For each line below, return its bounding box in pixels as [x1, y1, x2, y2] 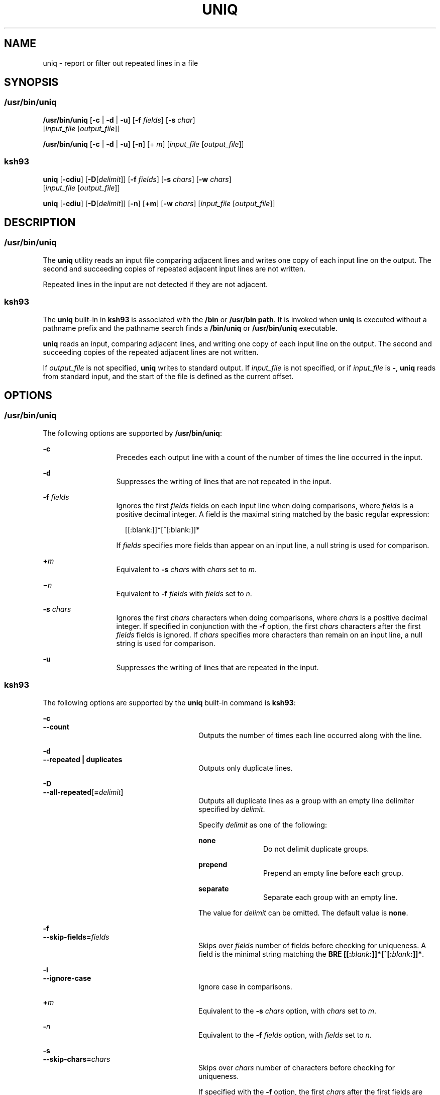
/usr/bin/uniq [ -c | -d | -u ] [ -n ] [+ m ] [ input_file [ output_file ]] [43, 139, 244, 148]
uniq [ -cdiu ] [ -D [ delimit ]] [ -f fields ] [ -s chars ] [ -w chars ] [43, 174, 232, 184]
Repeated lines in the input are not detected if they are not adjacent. [43, 280, 268, 289]
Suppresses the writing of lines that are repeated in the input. [116, 663, 319, 672]
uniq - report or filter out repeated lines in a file [43, 58, 198, 67]
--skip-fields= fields [43, 932, 109, 941]
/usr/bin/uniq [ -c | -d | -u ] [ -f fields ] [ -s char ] [43, 115, 195, 124]
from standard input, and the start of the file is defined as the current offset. [43, 372, 294, 381]
